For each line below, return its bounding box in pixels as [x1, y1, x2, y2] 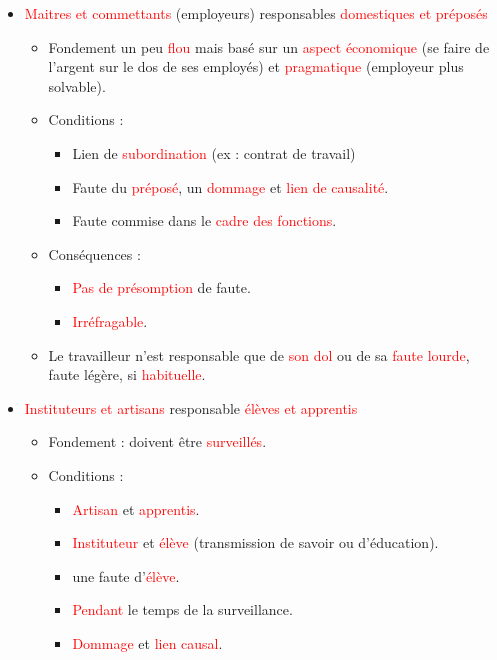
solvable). [48, 75, 106, 96]
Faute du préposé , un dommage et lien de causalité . [72, 176, 389, 197]
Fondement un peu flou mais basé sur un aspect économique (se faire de [48, 36, 490, 57]
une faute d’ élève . [72, 565, 180, 586]
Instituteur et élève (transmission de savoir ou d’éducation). [72, 532, 439, 553]
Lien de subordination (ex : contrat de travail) [72, 142, 356, 163]
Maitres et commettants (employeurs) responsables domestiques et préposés [24, 3, 488, 23]
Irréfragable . [72, 310, 148, 331]
